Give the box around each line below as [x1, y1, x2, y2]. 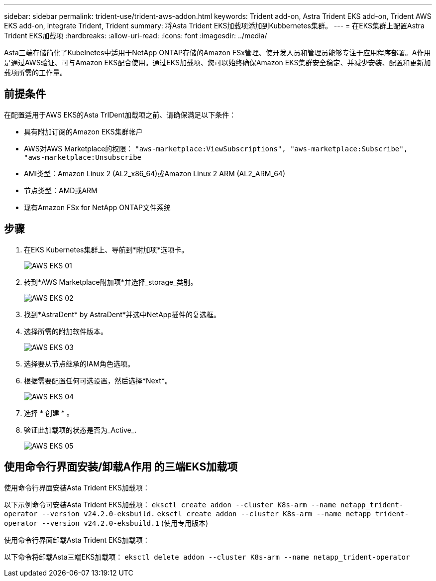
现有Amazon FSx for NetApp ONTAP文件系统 [24, 203, 171, 212]
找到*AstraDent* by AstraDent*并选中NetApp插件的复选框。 [24, 310, 220, 319]
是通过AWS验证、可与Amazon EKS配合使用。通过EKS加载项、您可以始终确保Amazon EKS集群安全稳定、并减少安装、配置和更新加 [4, 58, 431, 67]
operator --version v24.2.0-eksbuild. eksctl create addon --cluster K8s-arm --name [4, 509, 342, 518]
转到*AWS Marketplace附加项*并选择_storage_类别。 [24, 277, 198, 286]
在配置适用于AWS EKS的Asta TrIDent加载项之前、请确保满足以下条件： [4, 110, 236, 119]
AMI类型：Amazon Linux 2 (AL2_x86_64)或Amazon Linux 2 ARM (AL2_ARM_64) [24, 169, 286, 178]
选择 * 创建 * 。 [24, 408, 74, 417]
